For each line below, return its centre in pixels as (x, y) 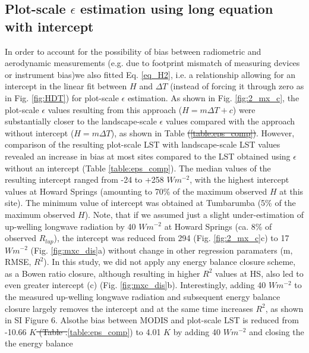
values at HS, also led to (259, 273)
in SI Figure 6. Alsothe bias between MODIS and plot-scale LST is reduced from (152, 320)
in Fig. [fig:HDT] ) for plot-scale (62, 97)
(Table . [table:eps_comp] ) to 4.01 (100, 331)
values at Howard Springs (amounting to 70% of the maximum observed (136, 191)
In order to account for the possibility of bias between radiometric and (133, 51)
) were (244, 109)
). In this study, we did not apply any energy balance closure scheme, (170, 262)
